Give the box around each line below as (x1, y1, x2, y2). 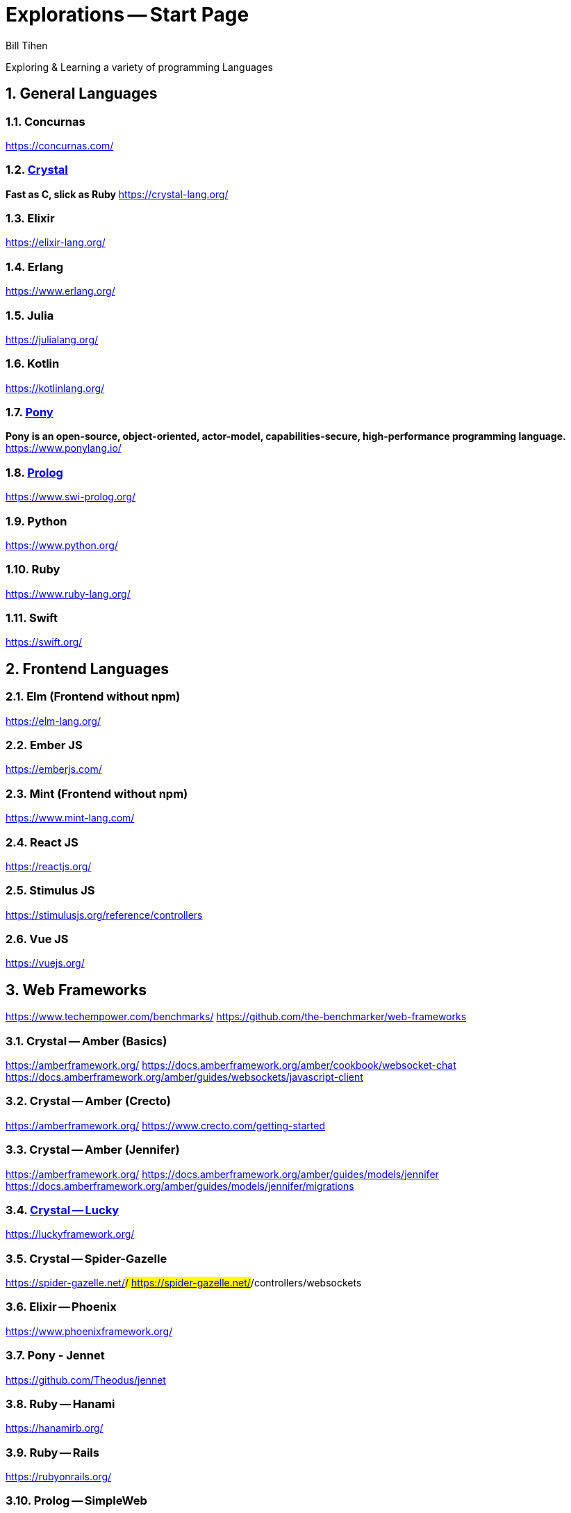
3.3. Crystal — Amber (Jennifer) (6, 1143, 180, 1157)
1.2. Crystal (6, 163, 68, 177)
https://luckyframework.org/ (6, 1228, 135, 1241)
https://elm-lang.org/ (6, 714, 101, 727)
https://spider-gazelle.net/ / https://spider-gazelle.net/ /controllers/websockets (6, 1277, 362, 1289)
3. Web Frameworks (6, 981, 147, 999)
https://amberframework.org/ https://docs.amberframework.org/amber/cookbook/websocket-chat (6, 1059, 456, 1072)
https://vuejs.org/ (6, 957, 85, 970)
